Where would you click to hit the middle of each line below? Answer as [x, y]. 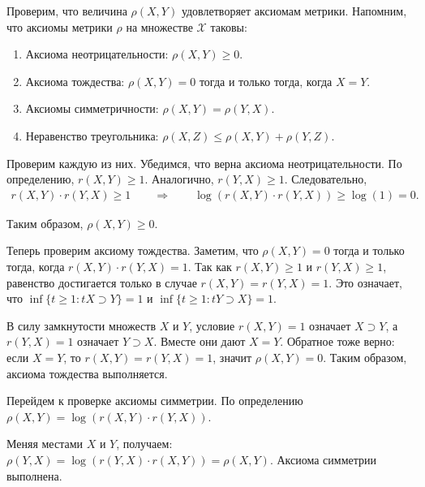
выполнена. [34, 475]
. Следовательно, [326, 179]
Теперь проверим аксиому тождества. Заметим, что [133, 250]
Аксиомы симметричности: [92, 108]
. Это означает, [365, 282]
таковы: [229, 26]
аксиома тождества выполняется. [87, 373]
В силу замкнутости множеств [82, 325]
